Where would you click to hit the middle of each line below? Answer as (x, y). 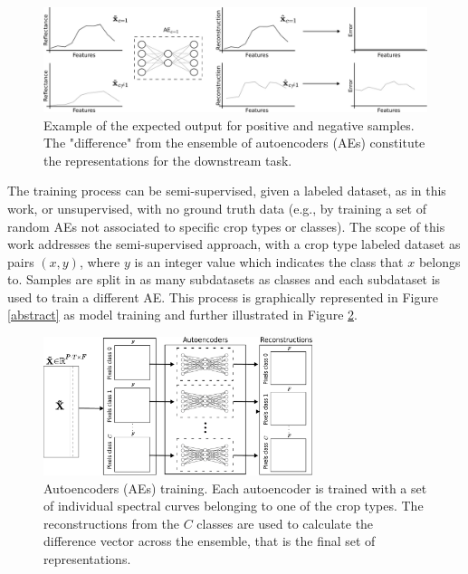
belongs (439, 261)
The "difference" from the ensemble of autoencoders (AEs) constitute (234, 143)
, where (100, 261)
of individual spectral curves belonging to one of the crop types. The (234, 506)
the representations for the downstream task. (168, 160)
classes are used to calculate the (285, 523)
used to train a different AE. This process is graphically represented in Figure (223, 297)
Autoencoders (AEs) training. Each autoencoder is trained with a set (235, 488)
